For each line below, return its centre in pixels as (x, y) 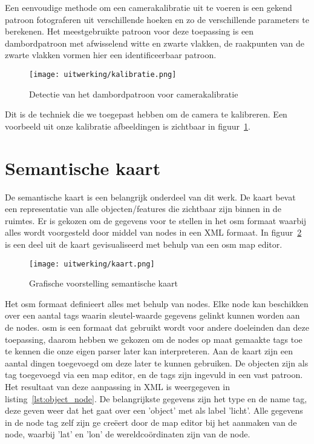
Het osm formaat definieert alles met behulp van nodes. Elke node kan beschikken (157, 303)
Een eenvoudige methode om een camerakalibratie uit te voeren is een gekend (149, 7)
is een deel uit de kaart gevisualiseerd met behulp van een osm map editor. (144, 244)
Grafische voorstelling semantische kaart (103, 283)
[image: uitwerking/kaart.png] (92, 264)
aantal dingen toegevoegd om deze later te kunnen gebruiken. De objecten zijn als (157, 363)
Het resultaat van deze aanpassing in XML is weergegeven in (117, 386)
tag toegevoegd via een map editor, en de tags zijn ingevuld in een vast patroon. (154, 375)
